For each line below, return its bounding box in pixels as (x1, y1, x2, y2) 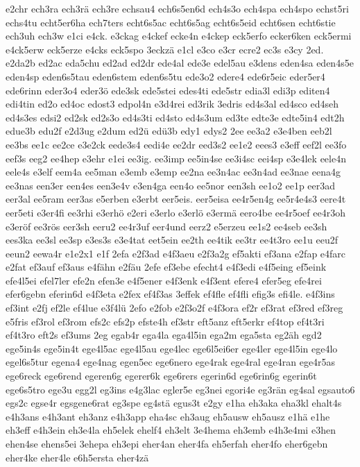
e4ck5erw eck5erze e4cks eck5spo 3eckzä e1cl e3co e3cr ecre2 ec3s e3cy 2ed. (6, 42, 324, 56)
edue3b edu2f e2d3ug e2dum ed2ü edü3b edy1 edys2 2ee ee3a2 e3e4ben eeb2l (6, 124, 332, 138)
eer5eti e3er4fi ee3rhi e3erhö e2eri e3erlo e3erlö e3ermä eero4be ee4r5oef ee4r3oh (6, 205, 345, 219)
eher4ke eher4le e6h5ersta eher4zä (6, 450, 149, 464)
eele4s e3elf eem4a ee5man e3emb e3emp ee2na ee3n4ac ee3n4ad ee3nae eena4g (6, 164, 341, 179)
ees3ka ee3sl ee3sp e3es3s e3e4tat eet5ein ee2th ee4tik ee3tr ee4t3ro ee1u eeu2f (6, 232, 338, 247)
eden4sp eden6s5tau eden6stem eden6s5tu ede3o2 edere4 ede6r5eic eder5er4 (6, 69, 325, 83)
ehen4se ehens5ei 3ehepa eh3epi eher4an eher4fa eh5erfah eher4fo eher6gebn (6, 436, 328, 450)
